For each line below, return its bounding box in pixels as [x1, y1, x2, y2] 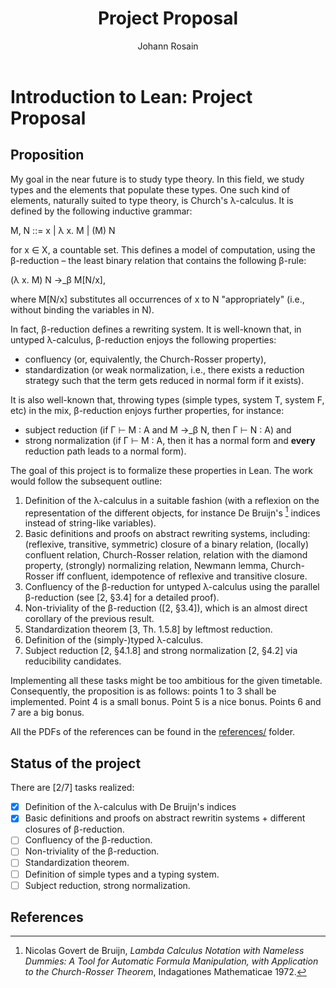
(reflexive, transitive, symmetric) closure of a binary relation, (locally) [24, 538, 310, 551]
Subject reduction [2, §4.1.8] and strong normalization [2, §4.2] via [24, 645, 298, 657]
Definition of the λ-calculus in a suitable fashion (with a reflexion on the [24, 494, 320, 506]
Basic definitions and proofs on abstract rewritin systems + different [24, 812, 306, 824]
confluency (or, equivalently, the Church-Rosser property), [24, 353, 267, 365]
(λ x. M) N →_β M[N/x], [10, 273, 106, 286]
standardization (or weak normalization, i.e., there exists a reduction [24, 363, 305, 376]
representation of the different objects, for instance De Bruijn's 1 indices [24, 505, 321, 519]
